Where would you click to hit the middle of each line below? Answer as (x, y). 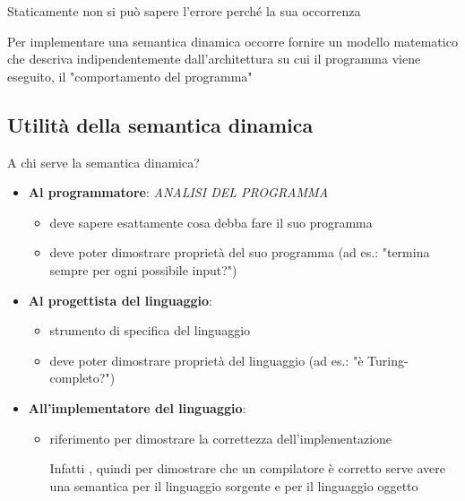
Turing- (388, 360)
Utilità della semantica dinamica (160, 124)
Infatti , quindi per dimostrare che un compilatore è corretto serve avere (248, 468)
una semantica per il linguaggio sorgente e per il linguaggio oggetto (234, 485)
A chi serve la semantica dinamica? (103, 162)
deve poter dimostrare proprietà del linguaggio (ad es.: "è (207, 360)
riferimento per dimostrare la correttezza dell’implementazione (221, 438)
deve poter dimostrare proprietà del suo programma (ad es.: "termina (240, 252)
